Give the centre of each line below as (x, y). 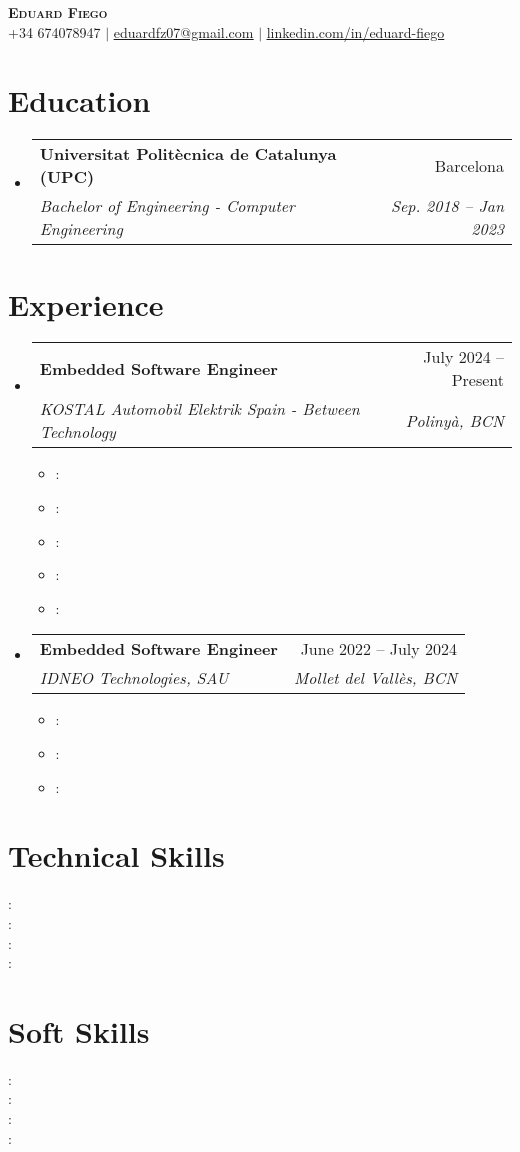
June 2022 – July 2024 (379, 649)
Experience (86, 303)
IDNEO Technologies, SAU (134, 678)
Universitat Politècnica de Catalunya (188, 154)
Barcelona (469, 165)
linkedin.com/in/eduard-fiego (355, 31)
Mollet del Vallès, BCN (375, 678)
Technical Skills (116, 855)
